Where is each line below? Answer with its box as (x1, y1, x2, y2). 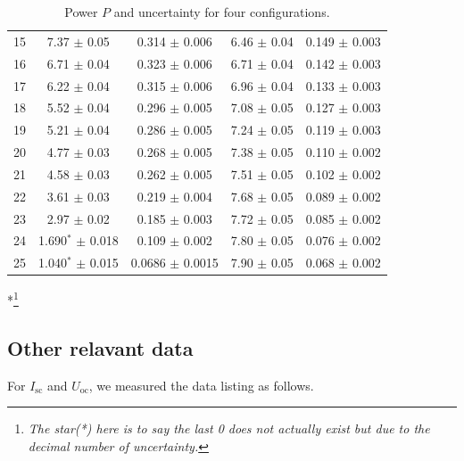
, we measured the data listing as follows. (88, 375, 314, 394)
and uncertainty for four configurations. (113, 3, 330, 21)
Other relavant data (7, 334, 194, 362)
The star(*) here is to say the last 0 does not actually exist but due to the (28, 419, 430, 438)
